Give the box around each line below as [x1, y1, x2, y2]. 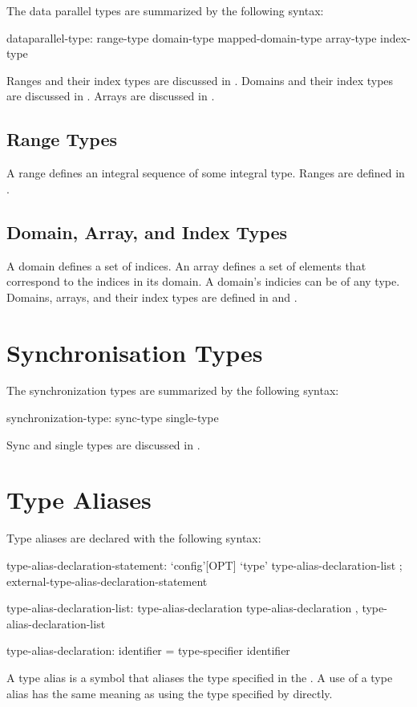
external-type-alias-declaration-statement [6, 572, 208, 589]
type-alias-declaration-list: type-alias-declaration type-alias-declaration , [6, 599, 358, 616]
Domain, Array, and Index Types [6, 219, 288, 244]
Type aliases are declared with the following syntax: [6, 530, 261, 547]
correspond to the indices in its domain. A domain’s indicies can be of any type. [6, 273, 400, 290]
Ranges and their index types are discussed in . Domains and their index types [6, 71, 394, 88]
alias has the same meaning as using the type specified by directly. [6, 685, 333, 701]
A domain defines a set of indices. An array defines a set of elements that [6, 257, 366, 274]
